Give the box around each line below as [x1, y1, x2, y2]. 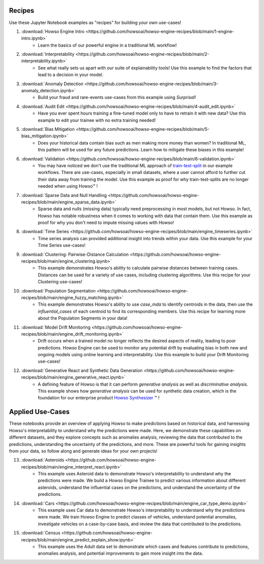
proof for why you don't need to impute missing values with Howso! [38, 220, 175, 225]
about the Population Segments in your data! [38, 315, 128, 321]
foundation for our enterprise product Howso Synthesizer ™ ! [38, 395, 160, 401]
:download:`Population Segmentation [21, 288, 96, 294]
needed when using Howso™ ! [38, 183, 98, 189]
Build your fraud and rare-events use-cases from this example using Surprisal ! [38, 95, 197, 100]
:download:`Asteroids [21, 457, 65, 463]
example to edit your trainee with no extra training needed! [38, 117, 156, 123]
